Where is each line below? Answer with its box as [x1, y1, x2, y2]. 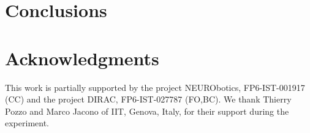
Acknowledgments [5, 45, 159, 70]
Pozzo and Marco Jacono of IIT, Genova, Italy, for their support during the [5, 104, 289, 117]
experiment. [5, 117, 49, 129]
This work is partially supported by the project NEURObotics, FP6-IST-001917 [5, 81, 305, 93]
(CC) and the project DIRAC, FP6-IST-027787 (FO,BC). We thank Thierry [5, 93, 292, 106]
